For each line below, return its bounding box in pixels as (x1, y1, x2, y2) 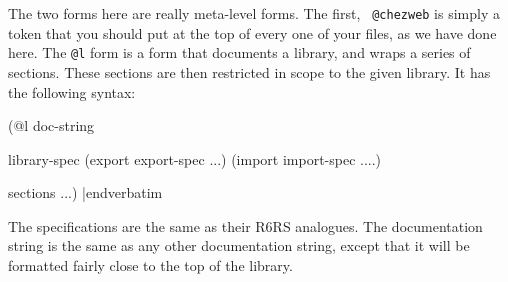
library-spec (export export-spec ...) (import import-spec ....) (8, 148, 382, 169)
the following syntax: (8, 81, 136, 102)
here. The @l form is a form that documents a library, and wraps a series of (8, 42, 471, 63)
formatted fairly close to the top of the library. (8, 255, 293, 276)
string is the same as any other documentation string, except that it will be (8, 235, 470, 256)
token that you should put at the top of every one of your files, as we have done (8, 22, 497, 43)
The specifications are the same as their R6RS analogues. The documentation (8, 215, 483, 236)
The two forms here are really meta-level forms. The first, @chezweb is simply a (8, 3, 500, 23)
